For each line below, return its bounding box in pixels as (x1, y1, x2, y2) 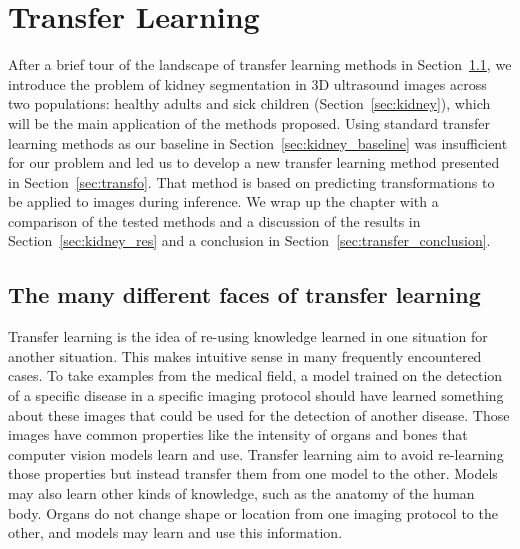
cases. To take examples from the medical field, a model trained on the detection (8, 365, 503, 386)
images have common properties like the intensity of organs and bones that (8, 424, 468, 445)
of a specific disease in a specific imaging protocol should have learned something (8, 385, 504, 406)
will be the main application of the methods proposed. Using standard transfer (8, 112, 491, 133)
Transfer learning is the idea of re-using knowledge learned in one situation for (8, 326, 488, 347)
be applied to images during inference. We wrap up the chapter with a (8, 191, 439, 212)
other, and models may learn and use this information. (8, 522, 343, 543)
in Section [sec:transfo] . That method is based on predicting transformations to (8, 171, 495, 192)
